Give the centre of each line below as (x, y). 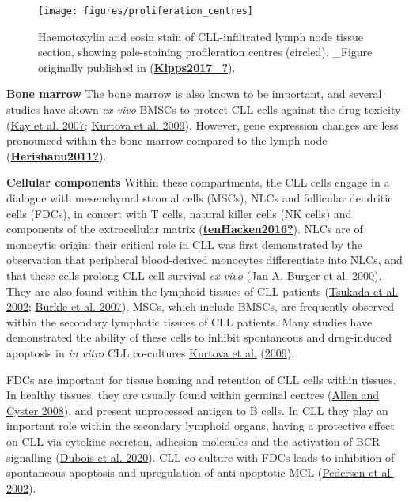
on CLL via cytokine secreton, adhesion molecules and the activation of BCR (193, 441)
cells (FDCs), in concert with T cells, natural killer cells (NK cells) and (179, 213)
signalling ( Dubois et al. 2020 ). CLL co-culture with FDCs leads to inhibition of (201, 457)
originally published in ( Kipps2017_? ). (137, 67)
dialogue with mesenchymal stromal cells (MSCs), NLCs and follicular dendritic (200, 198)
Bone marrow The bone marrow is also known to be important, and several (194, 94)
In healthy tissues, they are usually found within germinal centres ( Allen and (193, 395)
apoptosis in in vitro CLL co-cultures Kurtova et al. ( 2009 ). (151, 352)
